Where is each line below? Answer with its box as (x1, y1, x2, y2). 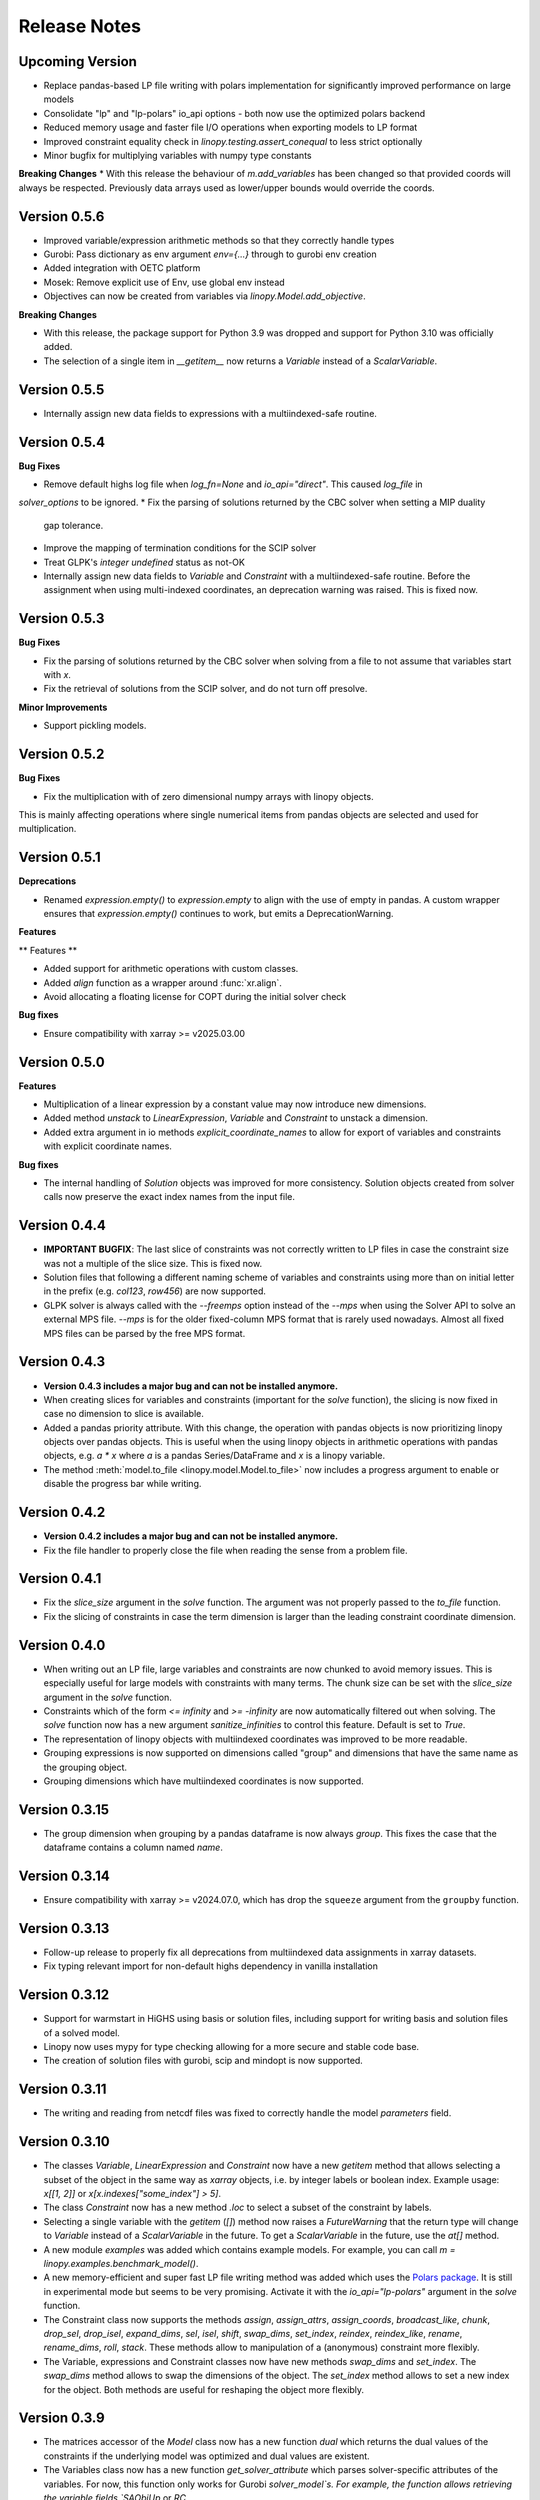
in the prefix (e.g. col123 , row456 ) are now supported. (43, 1285, 267, 1297)
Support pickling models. (43, 720, 147, 732)
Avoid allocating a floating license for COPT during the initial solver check (43, 990, 347, 1002)
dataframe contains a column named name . (43, 1841, 224, 1854)
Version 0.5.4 (18, 433, 106, 450)
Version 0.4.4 (18, 1217, 107, 1234)
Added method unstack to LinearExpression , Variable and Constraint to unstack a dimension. (43, 1112, 429, 1124)
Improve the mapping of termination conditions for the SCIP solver (43, 542, 317, 554)
